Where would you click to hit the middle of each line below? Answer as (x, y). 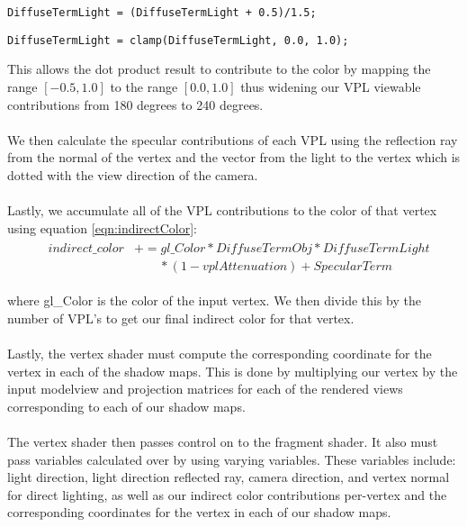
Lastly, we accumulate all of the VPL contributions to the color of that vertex (222, 210)
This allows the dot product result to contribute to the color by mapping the (219, 69)
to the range (144, 86)
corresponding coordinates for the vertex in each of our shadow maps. (199, 512)
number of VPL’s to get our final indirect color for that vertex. (181, 318)
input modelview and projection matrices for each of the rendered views (205, 389)
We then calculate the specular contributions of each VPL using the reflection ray (233, 139)
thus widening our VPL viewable (331, 86)
